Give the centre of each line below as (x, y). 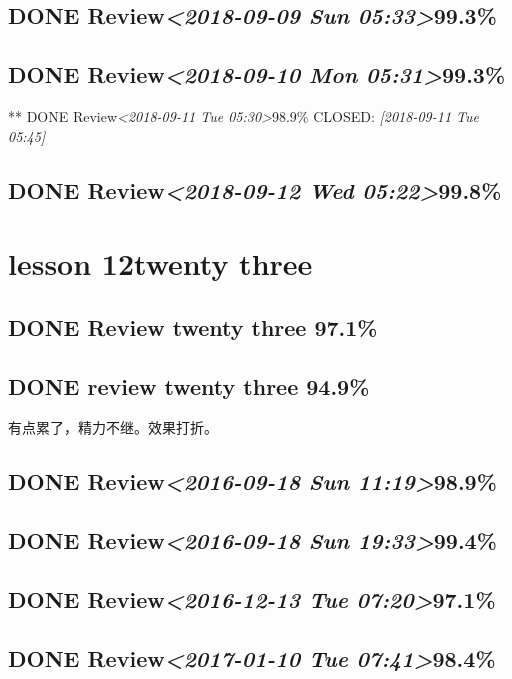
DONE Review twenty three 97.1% (193, 326)
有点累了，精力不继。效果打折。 (113, 427)
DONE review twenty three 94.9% (189, 385)
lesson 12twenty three (160, 263)
